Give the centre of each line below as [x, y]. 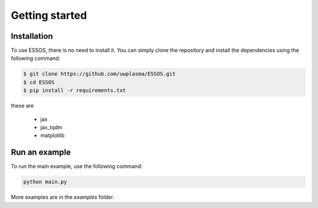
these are [22, 106]
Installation [32, 36]
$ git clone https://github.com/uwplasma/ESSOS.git [100, 74]
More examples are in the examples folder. [62, 197]
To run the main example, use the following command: [77, 166]
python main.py [45, 182]
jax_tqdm [52, 127]
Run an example [41, 152]
